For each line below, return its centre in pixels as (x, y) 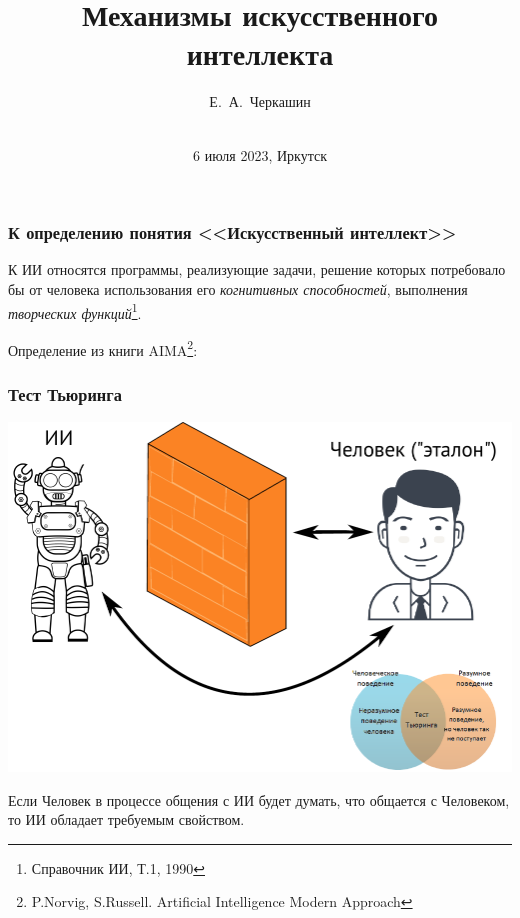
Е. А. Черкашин (260, 101)
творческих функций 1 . (75, 311)
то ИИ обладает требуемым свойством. (126, 819)
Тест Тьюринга (65, 394)
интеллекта (260, 53)
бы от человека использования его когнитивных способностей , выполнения (238, 288)
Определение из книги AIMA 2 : (103, 348)
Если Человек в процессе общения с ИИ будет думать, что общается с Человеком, (259, 799)
